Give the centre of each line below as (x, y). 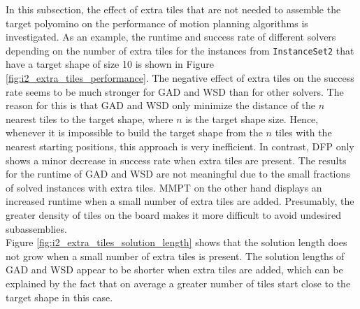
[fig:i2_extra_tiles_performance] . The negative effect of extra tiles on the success (180, 78)
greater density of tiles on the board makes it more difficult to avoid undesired (173, 214)
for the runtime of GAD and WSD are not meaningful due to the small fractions (178, 174)
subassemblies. (36, 228)
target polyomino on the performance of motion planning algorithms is (157, 23)
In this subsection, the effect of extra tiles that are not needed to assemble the (173, 9)
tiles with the (303, 132)
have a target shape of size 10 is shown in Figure (110, 64)
